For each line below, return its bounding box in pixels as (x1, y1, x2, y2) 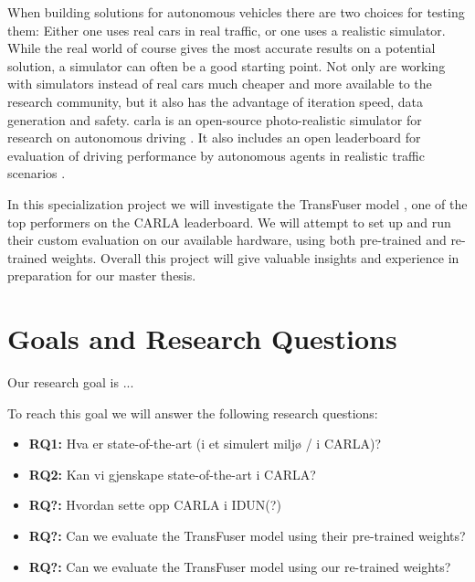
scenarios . (7, 164, 66, 183)
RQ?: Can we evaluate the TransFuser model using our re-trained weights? (28, 556, 451, 576)
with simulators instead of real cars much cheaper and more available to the (7, 74, 432, 93)
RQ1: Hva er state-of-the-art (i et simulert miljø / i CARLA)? (28, 434, 382, 453)
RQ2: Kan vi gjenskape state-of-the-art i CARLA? (28, 464, 316, 483)
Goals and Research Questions (7, 320, 397, 357)
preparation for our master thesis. (7, 266, 196, 285)
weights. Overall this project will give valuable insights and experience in (51, 248, 459, 267)
